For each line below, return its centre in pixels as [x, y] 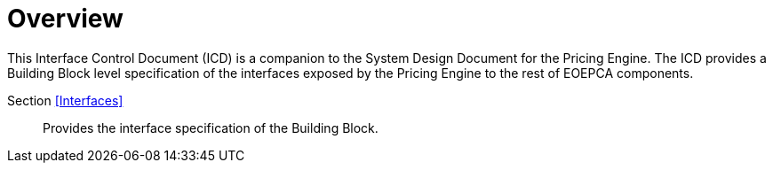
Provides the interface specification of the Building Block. [211, 127]
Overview [65, 19]
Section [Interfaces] [65, 100]
